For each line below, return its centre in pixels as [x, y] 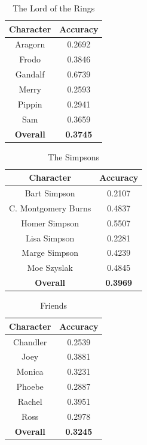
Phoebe [30, 386]
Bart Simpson [50, 193]
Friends [54, 305]
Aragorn [30, 44]
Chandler [30, 341]
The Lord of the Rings [54, 8]
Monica [30, 371]
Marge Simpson [50, 253]
